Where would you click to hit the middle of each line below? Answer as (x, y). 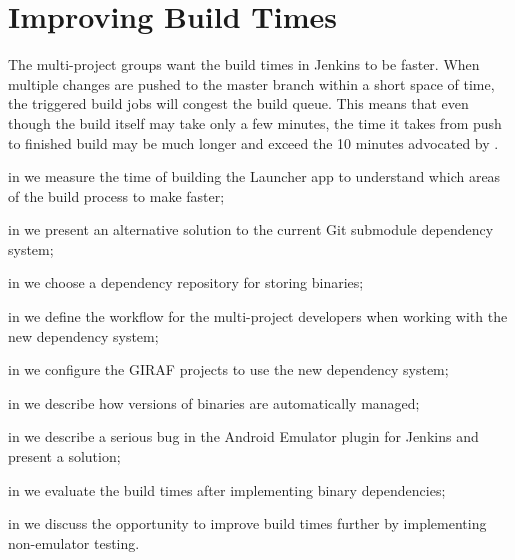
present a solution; (64, 456)
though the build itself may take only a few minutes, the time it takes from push (255, 122)
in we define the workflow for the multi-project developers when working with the (258, 316)
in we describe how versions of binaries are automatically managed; (214, 402)
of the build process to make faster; (116, 195)
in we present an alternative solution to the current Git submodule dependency (251, 229)
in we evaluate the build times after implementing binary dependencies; (227, 489)
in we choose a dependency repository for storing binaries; (186, 282)
